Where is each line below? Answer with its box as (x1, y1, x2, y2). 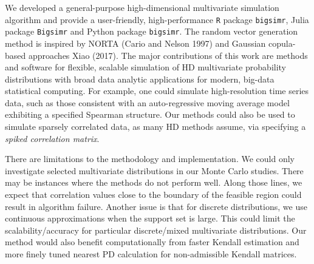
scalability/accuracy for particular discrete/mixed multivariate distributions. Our (5, 223, 307, 236)
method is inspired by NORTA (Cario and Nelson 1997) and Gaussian (5, 36, 266, 49)
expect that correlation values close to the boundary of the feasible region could (5, 188, 302, 201)
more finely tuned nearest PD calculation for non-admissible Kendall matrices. (5, 248, 297, 260)
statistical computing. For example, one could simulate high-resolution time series (5, 84, 309, 97)
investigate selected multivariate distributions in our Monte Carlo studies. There (5, 164, 304, 177)
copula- (268, 36, 296, 49)
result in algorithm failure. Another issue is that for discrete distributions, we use (5, 200, 307, 212)
